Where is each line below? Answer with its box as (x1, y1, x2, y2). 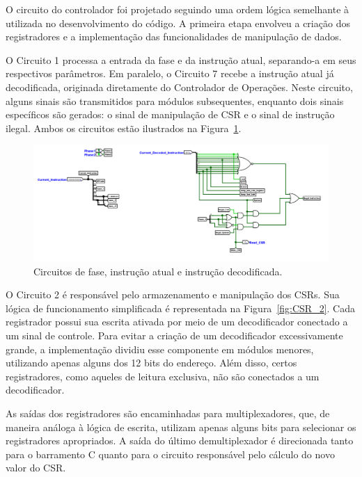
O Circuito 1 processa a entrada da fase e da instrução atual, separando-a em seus (6, 52, 356, 67)
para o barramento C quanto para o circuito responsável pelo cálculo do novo (6, 446, 335, 461)
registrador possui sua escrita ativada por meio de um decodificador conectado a (6, 314, 348, 329)
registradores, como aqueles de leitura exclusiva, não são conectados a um (6, 369, 320, 383)
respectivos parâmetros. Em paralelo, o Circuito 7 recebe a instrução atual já (6, 66, 334, 81)
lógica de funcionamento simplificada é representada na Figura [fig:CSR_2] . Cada (6, 300, 355, 315)
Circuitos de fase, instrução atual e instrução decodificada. (33, 264, 283, 278)
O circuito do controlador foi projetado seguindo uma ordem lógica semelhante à (6, 2, 349, 16)
